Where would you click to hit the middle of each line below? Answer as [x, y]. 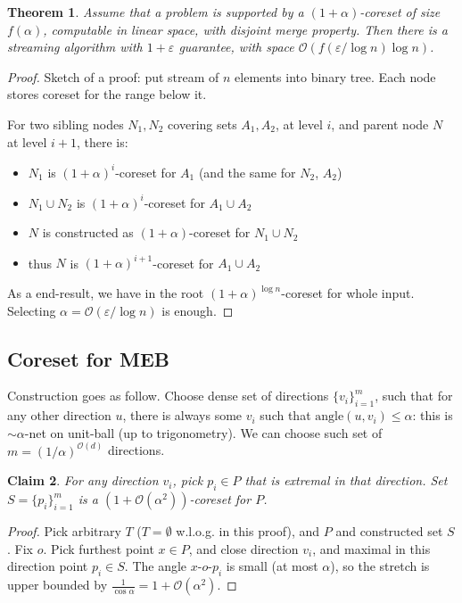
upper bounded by [58, 585]
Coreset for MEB [89, 358]
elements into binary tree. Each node [335, 76]
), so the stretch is [380, 566]
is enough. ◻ [198, 310]
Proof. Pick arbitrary [64, 531]
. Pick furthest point [99, 548]
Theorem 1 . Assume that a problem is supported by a [156, 12]
